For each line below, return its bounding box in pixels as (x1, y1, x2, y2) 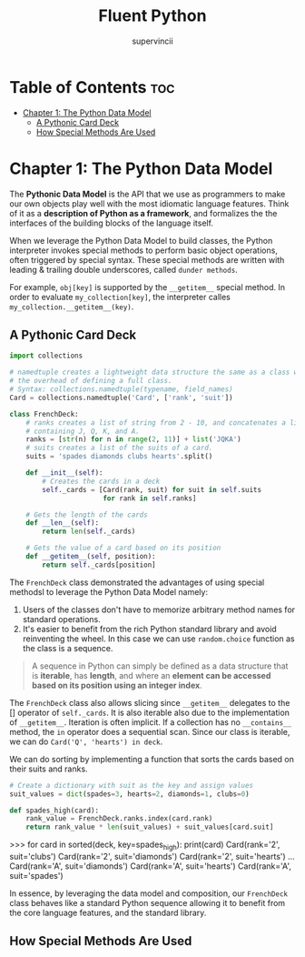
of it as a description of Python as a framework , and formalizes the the (9, 207, 278, 218)
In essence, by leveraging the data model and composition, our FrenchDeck (9, 888, 289, 899)
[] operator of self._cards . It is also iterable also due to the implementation (9, 707, 290, 718)
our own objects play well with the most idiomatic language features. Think (9, 197, 290, 209)
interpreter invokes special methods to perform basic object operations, (9, 245, 279, 256)
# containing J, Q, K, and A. (25, 427, 141, 436)
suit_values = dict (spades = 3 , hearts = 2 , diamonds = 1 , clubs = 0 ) (9, 789, 250, 799)
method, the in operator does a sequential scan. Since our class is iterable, (9, 726, 290, 737)
